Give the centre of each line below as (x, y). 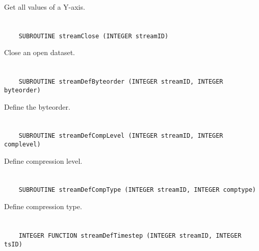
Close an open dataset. (40, 52)
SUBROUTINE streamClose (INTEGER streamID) (94, 36)
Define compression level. (43, 160)
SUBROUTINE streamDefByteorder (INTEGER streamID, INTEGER (121, 82)
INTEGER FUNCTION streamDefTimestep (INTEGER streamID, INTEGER (130, 235)
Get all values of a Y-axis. (45, 7)
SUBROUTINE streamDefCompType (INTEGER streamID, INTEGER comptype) (137, 190)
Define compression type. (43, 206)
